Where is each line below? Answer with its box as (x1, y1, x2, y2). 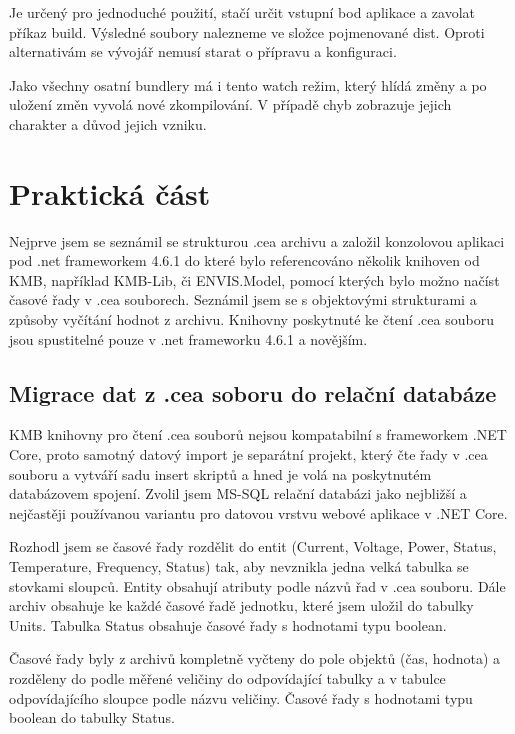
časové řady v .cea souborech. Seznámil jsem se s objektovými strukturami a (9, 289, 477, 310)
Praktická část (9, 172, 211, 213)
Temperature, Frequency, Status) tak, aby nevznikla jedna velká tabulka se (9, 556, 469, 577)
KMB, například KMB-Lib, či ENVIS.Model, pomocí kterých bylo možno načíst (9, 269, 500, 290)
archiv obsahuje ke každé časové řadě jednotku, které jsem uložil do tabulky (9, 595, 474, 616)
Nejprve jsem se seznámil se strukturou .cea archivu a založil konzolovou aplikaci (9, 230, 505, 251)
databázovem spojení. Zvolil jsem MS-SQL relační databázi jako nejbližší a (9, 483, 467, 504)
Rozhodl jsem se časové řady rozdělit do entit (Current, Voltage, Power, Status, (9, 536, 497, 557)
